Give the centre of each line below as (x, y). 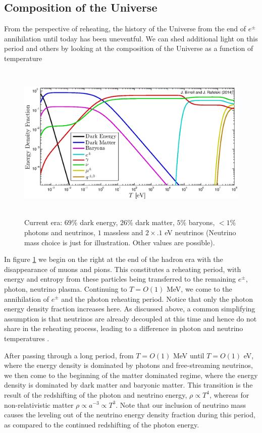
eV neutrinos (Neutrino (200, 232)
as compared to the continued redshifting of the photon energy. (102, 424)
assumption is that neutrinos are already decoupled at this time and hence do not (130, 318)
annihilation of (27, 299)
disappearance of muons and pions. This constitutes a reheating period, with (123, 269)
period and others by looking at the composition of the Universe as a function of (129, 48)
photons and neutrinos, (60, 232)
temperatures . (27, 338)
